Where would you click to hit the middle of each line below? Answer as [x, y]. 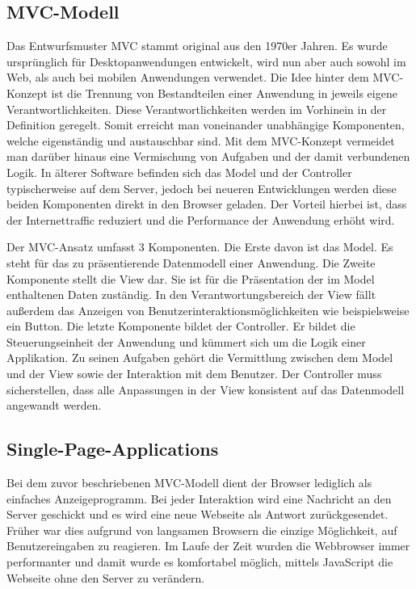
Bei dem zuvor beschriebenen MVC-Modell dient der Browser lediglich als [189, 483]
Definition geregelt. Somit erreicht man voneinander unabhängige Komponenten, [206, 125]
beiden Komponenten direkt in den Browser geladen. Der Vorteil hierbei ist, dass [207, 204]
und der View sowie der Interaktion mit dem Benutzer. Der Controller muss [194, 374]
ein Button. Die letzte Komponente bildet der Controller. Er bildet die [181, 326]
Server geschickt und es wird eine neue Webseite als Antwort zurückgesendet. [197, 514]
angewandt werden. [54, 405]
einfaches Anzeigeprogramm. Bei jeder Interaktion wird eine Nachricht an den [199, 498]
